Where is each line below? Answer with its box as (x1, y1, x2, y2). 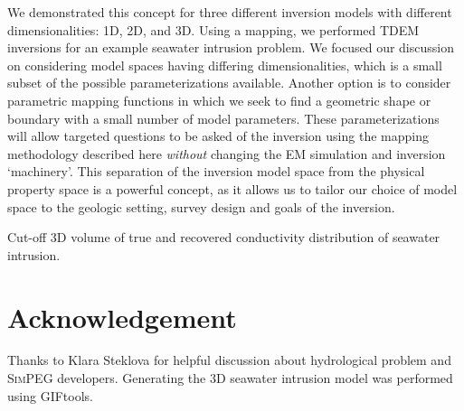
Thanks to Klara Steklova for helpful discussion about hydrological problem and (7, 350, 451, 369)
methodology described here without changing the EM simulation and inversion (7, 144, 446, 163)
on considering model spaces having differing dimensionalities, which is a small (7, 55, 442, 74)
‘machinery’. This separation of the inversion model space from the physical (7, 162, 425, 181)
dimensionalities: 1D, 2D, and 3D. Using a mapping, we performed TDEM (7, 20, 420, 39)
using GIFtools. (7, 386, 93, 405)
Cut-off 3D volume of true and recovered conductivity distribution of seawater (7, 228, 440, 247)
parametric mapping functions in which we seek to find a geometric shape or (7, 90, 431, 109)
